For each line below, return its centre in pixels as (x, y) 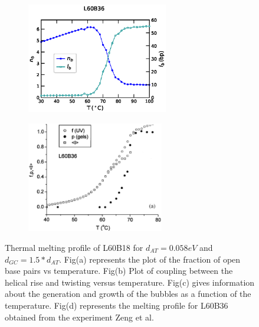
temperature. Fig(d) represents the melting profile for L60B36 (117, 305)
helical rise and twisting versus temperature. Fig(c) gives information (130, 282)
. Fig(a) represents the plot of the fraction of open (150, 259)
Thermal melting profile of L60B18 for (74, 247)
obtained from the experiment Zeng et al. (79, 317)
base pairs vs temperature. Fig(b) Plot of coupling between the (119, 271)
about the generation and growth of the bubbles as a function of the (128, 294)
